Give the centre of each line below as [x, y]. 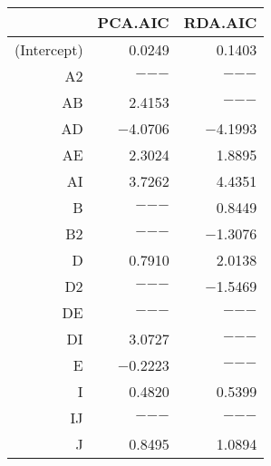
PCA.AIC [133, 22]
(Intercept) [49, 49]
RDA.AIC [220, 22]
